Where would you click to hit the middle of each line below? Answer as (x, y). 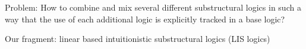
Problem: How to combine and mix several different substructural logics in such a (153, 7)
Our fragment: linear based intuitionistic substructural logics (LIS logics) (138, 39)
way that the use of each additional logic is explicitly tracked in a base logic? (145, 19)
